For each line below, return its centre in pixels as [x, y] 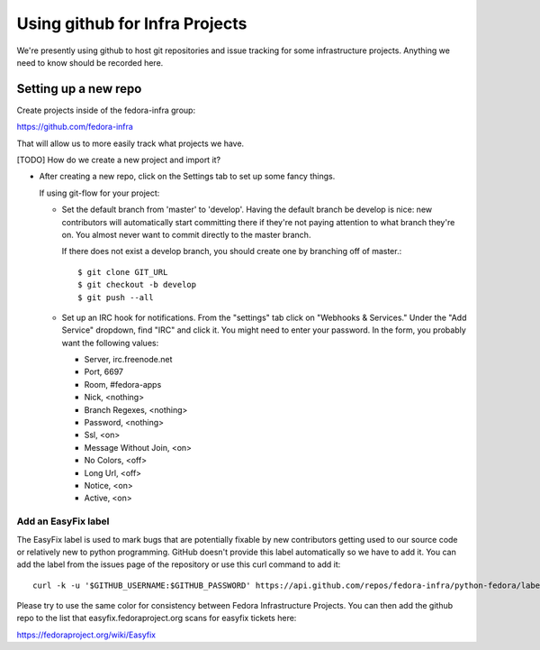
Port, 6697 [103, 372]
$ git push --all [116, 297]
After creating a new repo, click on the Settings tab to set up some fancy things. [187, 177]
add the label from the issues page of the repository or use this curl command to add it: [179, 564]
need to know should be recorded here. [90, 62]
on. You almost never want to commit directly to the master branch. [186, 234]
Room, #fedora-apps [123, 384]
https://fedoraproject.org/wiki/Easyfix [86, 635]
